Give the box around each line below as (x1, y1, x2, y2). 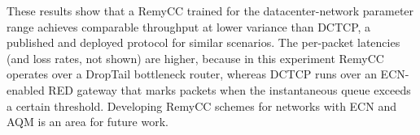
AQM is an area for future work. (7, 113, 168, 130)
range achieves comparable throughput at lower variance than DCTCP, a (7, 18, 371, 35)
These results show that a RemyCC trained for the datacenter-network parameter (7, 2, 414, 19)
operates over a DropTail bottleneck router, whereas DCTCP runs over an (7, 65, 377, 82)
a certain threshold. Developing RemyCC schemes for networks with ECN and (7, 97, 396, 114)
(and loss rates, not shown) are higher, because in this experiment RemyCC (7, 49, 384, 66)
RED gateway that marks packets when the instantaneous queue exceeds (48, 81, 411, 98)
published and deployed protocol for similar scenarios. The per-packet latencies (7, 34, 400, 51)
